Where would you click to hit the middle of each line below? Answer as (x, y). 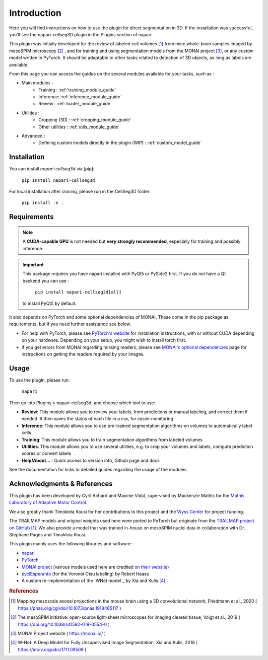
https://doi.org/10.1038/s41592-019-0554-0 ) (64, 624)
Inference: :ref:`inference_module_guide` (80, 97)
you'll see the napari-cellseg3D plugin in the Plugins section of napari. (81, 34)
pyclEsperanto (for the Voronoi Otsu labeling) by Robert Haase (85, 574)
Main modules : (37, 83)
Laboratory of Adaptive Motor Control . (48, 503)
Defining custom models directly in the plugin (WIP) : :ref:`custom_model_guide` (120, 143)
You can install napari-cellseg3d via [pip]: (52, 169)
